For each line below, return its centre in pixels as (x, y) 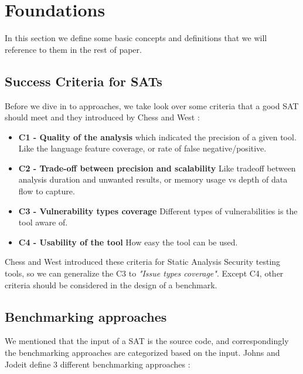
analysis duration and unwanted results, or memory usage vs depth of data (153, 179)
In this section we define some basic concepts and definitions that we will (136, 38)
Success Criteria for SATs (84, 81)
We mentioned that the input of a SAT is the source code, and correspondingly (147, 341)
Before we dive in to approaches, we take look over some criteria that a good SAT (152, 105)
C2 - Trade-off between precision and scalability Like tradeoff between (157, 168)
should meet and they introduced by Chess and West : (102, 117)
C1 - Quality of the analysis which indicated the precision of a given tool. (157, 137)
